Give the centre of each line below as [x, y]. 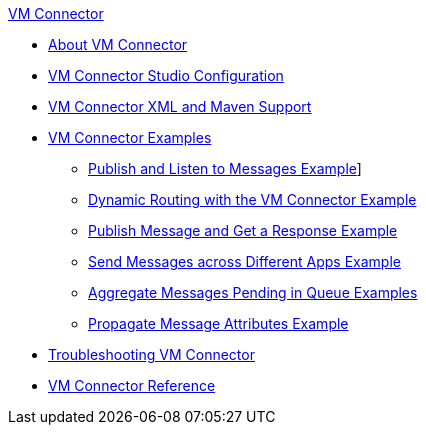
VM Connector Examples [130, 137]
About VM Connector [118, 44]
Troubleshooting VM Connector [151, 354]
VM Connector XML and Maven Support [180, 106]
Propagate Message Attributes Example [218, 323]
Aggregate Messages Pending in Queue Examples [253, 292]
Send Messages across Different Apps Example [244, 261]
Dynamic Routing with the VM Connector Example [252, 199]
